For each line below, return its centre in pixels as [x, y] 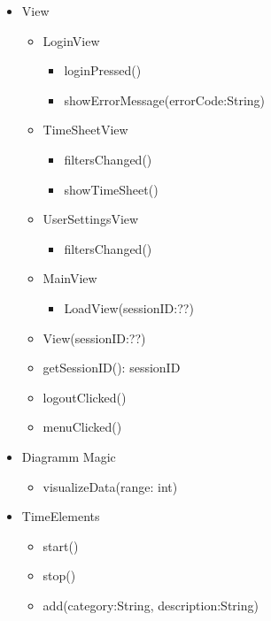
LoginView [71, 40]
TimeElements [61, 516]
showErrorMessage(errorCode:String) [165, 100]
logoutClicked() [85, 397]
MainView [70, 278]
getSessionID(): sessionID [112, 368]
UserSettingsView [91, 219]
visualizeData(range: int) [110, 486]
